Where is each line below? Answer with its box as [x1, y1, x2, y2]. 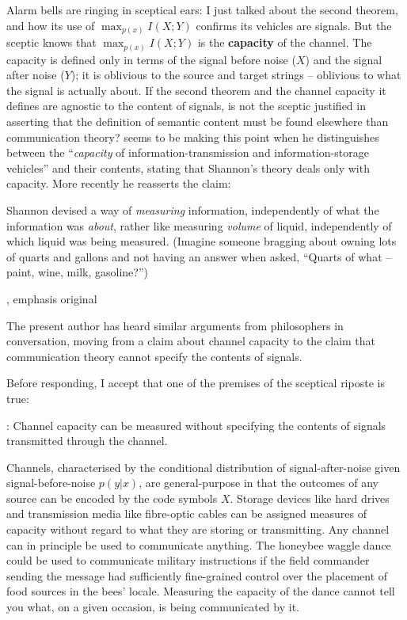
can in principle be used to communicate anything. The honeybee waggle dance [6, 536, 391, 553]
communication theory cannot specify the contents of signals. [6, 348, 302, 364]
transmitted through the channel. [6, 432, 168, 449]
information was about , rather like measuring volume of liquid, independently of [6, 217, 392, 234]
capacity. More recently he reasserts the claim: [6, 175, 231, 192]
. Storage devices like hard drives [230, 489, 390, 506]
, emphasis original [6, 290, 97, 306]
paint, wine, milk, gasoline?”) [6, 264, 148, 280]
